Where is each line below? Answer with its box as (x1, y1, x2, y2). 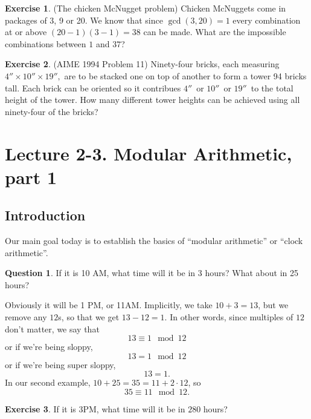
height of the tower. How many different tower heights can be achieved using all (5, 93, 300, 106)
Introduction (5, 206, 86, 225)
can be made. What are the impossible (143, 25, 286, 38)
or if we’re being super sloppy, (5, 358, 116, 371)
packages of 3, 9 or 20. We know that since (5, 13, 163, 26)
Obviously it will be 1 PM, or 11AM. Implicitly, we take (5, 299, 213, 311)
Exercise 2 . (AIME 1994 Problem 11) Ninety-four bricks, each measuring (5, 58, 280, 70)
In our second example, (5, 376, 91, 389)
